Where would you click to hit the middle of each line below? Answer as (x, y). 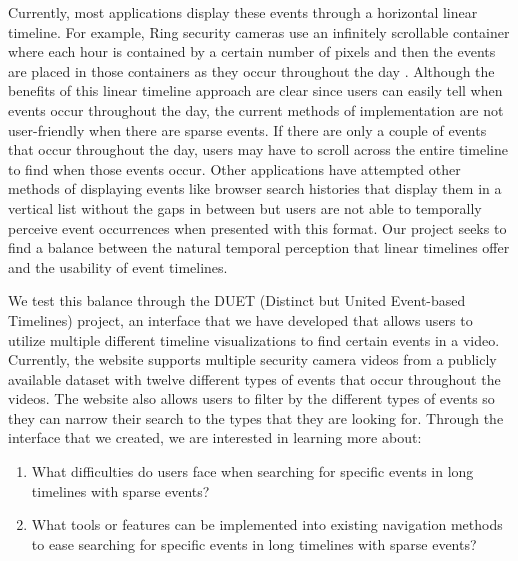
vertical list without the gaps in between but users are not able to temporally (245, 207)
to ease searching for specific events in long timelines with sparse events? (254, 543)
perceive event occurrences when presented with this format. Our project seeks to (257, 227)
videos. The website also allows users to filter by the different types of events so (251, 398)
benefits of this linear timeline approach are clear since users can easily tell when (255, 90)
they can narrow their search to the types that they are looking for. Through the (256, 417)
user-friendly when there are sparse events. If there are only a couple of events (247, 129)
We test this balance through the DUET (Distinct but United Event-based (237, 300)
